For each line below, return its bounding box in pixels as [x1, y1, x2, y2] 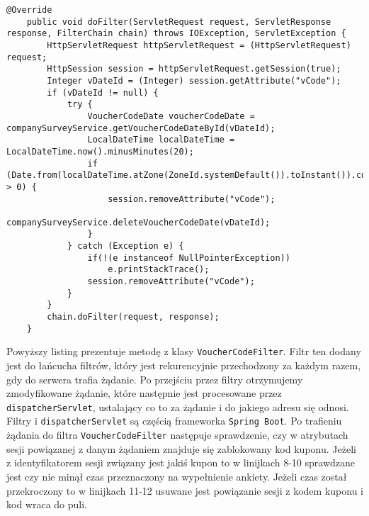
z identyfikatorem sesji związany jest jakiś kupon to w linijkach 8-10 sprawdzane [6, 455, 355, 470]
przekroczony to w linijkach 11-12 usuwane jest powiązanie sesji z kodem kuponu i [6, 483, 363, 498]
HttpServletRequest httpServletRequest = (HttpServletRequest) [47, 40, 351, 50]
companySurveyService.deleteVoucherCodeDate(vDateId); [6, 217, 271, 228]
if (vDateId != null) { [47, 87, 159, 98]
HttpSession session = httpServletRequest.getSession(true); [47, 64, 341, 74]
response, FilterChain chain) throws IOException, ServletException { [6, 28, 346, 39]
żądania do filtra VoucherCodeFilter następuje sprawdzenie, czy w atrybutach [6, 427, 348, 442]
